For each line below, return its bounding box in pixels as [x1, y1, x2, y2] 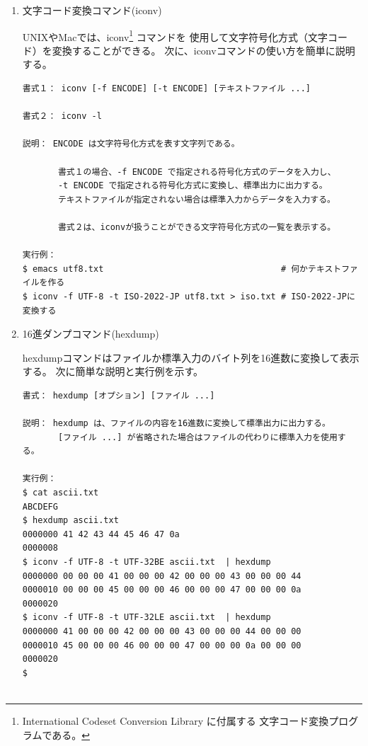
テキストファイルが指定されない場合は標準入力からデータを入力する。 [57, 194, 335, 205]
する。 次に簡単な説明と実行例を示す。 [22, 364, 204, 379]
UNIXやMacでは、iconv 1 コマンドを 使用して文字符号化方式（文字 [22, 27, 328, 44]
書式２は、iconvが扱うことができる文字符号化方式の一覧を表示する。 [57, 222, 336, 232]
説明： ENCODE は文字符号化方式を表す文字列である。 [22, 139, 240, 149]
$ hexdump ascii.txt [22, 515, 119, 526]
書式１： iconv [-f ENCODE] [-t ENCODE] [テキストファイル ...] [22, 84, 311, 94]
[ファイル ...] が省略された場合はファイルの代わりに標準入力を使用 [57, 432, 338, 442]
